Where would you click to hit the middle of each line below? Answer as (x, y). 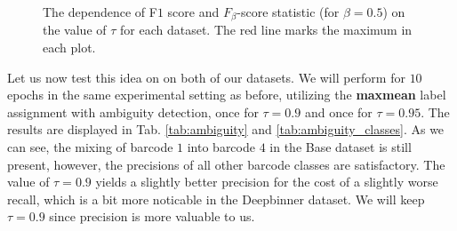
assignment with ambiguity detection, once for (133, 112)
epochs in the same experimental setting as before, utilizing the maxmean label (227, 95)
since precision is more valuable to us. (152, 216)
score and (193, 12)
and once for (338, 112)
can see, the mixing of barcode (90, 147)
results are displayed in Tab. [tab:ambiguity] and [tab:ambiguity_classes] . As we (226, 129)
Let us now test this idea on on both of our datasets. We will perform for (206, 77)
